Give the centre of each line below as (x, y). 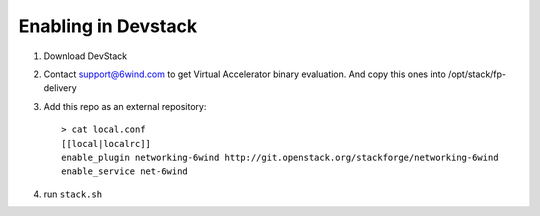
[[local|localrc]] (106, 143)
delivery (60, 88)
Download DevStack (85, 56)
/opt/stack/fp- (477, 74)
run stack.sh (73, 194)
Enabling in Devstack (108, 26)
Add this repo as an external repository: (125, 106)
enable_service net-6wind (125, 171)
